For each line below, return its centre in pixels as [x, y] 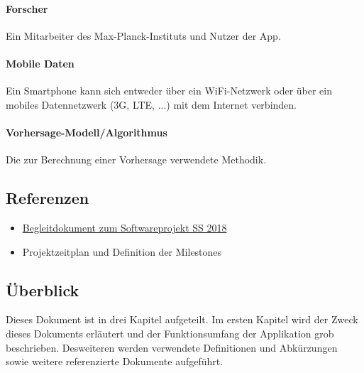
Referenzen [48, 198]
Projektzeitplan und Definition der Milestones [122, 251]
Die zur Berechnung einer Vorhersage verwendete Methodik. [136, 160]
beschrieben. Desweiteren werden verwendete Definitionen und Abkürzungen [172, 347]
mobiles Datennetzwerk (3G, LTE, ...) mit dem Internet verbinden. [151, 104]
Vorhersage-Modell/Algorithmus [87, 132]
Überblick [43, 290]
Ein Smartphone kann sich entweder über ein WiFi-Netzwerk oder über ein [169, 91]
